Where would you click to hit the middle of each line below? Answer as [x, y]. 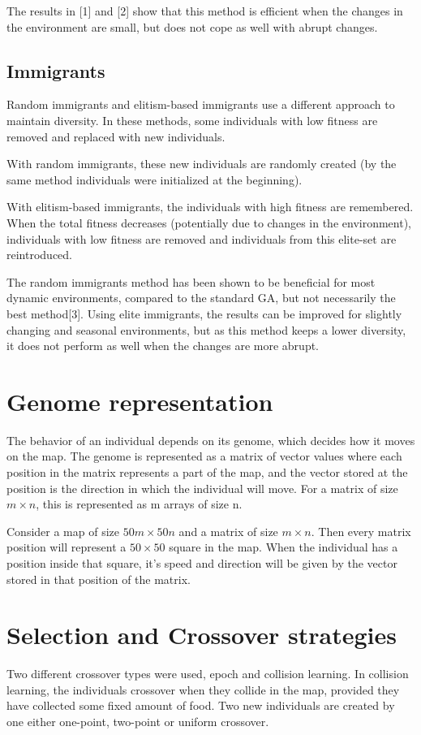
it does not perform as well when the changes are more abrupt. [163, 346]
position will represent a [67, 547]
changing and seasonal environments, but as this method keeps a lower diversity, [206, 329]
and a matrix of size [228, 531]
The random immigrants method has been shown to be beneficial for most [191, 281]
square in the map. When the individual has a [284, 547]
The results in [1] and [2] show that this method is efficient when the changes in [205, 11]
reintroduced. [39, 255]
